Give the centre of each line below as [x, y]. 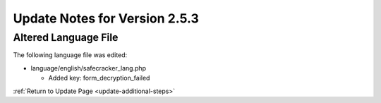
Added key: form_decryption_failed [99, 78]
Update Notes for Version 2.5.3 [106, 18]
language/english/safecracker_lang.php [89, 68]
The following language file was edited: [70, 55]
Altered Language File [66, 37]
